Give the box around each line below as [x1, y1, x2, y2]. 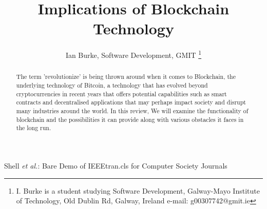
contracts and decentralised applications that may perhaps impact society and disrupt [16, 98, 246, 107]
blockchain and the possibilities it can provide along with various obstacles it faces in [16, 115, 244, 123]
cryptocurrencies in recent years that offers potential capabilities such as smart [16, 89, 227, 98]
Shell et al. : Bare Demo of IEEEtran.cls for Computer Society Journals [4, 160, 227, 171]
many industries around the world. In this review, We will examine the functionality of [16, 106, 249, 115]
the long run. [16, 123, 51, 132]
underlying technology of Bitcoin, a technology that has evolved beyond [16, 81, 208, 90]
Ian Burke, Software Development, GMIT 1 [65, 48, 202, 60]
